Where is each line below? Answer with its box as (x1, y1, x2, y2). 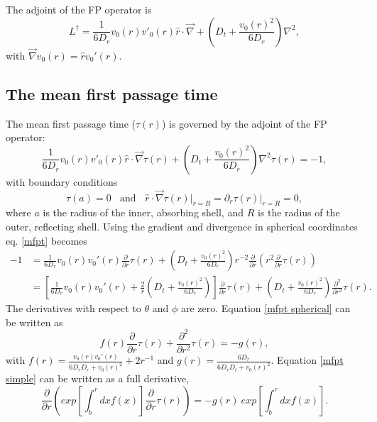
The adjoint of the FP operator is (6, 2, 152, 16)
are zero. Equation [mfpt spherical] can (180, 301, 351, 316)
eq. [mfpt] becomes (6, 233, 87, 248)
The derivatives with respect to (6, 301, 141, 316)
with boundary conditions (6, 174, 118, 189)
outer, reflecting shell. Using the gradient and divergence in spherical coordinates (6, 219, 358, 233)
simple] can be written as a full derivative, (6, 371, 190, 386)
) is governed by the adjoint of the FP (161, 116, 327, 131)
